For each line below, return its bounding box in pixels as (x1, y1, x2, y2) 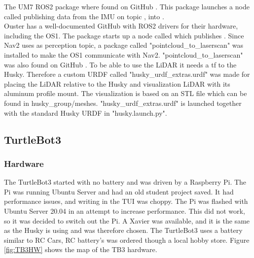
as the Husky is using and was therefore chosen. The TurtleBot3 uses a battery (4, 225, 243, 235)
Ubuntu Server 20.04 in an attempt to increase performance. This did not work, (4, 205, 245, 216)
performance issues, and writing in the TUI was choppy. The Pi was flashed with (4, 196, 248, 206)
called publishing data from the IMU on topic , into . (4, 11, 164, 21)
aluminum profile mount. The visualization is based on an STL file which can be (4, 88, 247, 98)
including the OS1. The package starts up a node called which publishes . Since (4, 30, 244, 40)
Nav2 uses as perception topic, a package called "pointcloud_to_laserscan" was (4, 40, 244, 50)
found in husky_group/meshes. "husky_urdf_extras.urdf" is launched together (4, 97, 242, 108)
